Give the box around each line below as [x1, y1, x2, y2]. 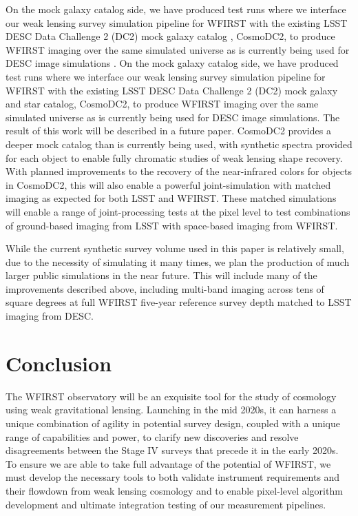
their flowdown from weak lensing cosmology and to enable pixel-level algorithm [6, 483, 343, 497]
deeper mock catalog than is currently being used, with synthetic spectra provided [6, 136, 352, 151]
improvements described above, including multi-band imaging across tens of [6, 281, 324, 296]
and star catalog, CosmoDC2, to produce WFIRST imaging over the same [6, 96, 319, 111]
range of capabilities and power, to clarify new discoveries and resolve [6, 429, 299, 444]
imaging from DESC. [6, 309, 94, 323]
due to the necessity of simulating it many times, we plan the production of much [6, 254, 350, 269]
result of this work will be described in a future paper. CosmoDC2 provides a [6, 123, 331, 138]
